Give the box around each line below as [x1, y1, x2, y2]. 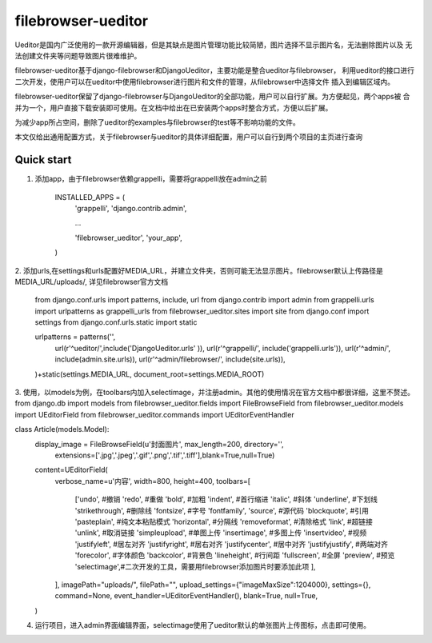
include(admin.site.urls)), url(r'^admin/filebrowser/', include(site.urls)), [54, 354, 286, 364]
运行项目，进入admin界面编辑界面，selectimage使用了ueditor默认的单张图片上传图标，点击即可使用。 [34, 621, 371, 630]
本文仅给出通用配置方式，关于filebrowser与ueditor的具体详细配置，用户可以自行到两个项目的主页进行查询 [14, 132, 363, 142]
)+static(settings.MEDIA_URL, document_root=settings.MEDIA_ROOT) [34, 369, 265, 379]
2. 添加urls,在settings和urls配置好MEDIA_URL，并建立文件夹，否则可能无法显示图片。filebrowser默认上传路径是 [14, 266, 383, 275]
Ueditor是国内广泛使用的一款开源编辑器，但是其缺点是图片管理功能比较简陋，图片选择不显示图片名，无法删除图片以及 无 [14, 40, 413, 50]
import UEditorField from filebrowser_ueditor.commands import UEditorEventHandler [14, 409, 295, 419]
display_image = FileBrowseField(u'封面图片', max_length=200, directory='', [34, 439, 284, 449]
